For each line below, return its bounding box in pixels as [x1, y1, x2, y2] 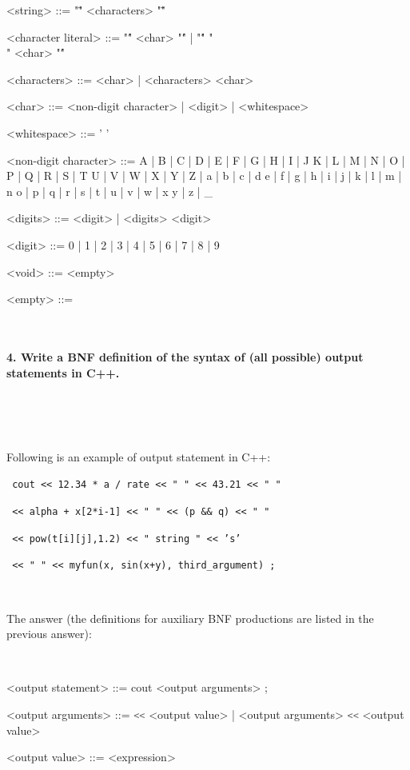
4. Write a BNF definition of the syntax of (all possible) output [6, 348, 364, 365]
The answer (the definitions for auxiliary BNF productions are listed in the [6, 609, 374, 626]
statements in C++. [6, 364, 120, 381]
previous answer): [6, 625, 92, 642]
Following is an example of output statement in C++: [6, 448, 271, 465]
